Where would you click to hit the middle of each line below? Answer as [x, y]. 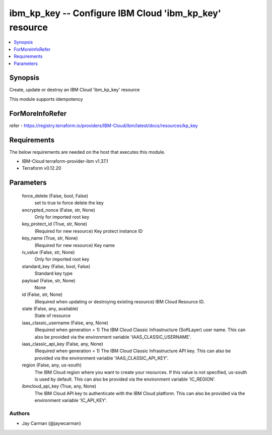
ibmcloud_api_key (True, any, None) [59, 386]
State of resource [53, 316]
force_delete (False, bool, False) [55, 196]
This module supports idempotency [46, 99]
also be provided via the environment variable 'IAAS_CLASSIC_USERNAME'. [113, 337]
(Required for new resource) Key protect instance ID [89, 231]
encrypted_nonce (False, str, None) [58, 210]
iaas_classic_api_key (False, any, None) [62, 344]
